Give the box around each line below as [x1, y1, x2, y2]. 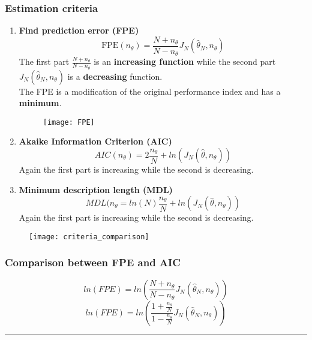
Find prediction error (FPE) [19, 24, 139, 37]
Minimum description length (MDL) [19, 183, 173, 195]
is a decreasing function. [67, 70, 163, 82]
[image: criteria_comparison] [29, 232, 149, 241]
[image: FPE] [43, 118, 95, 127]
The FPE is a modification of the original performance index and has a [19, 85, 281, 97]
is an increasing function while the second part [94, 55, 276, 68]
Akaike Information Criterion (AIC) [19, 135, 172, 148]
